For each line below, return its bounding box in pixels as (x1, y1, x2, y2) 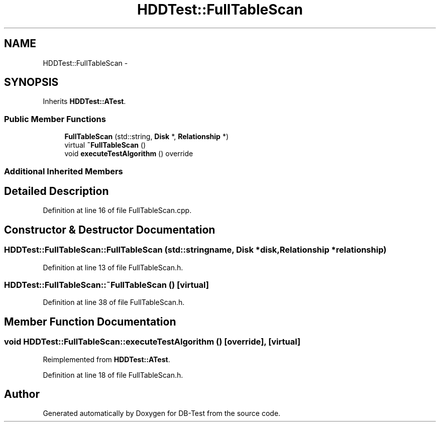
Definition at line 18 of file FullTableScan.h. (43, 370, 183, 379)
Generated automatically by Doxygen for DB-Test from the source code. (43, 409, 281, 418)
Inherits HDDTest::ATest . (43, 97, 126, 106)
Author (4, 388, 40, 401)
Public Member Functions (4, 114, 106, 124)
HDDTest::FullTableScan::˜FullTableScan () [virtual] (4, 280, 209, 290)
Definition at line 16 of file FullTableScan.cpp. (43, 206, 192, 215)
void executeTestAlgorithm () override (64, 149, 193, 158)
